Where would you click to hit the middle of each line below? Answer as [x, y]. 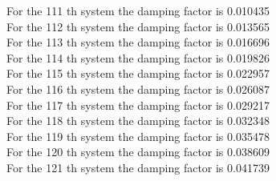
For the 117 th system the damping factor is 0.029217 [138, 105]
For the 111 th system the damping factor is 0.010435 [138, 10]
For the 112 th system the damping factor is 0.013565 [138, 26]
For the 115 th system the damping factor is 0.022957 [138, 73]
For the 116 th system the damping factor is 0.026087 [138, 88]
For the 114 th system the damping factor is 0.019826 [138, 57]
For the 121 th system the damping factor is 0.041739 [138, 167]
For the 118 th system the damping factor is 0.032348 [138, 121]
